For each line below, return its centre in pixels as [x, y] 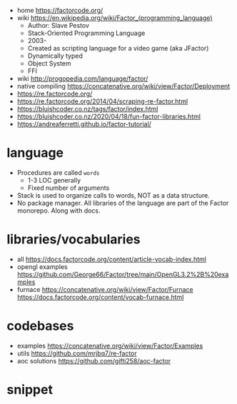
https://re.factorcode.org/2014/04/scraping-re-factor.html [102, 101]
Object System [50, 63]
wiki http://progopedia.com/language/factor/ [82, 79]
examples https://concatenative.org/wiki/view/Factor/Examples [110, 345]
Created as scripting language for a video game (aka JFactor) [118, 48]
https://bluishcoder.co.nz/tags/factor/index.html [87, 109]
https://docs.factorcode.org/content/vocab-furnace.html [100, 297]
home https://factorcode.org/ [60, 10]
